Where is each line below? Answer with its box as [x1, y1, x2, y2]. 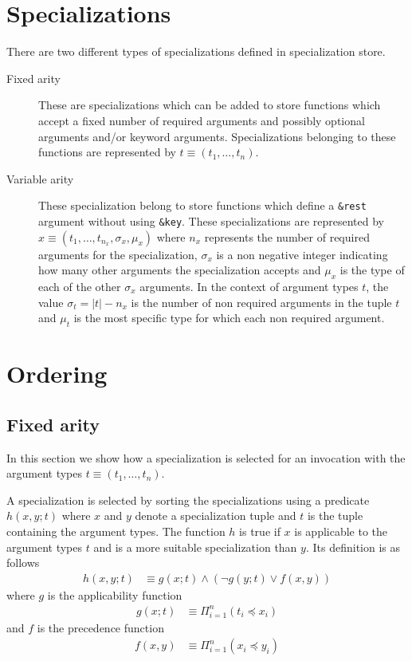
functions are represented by [38, 144, 176, 160]
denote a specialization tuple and [135, 507, 296, 524]
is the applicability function [47, 586, 182, 603]
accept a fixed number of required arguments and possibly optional [38, 112, 365, 128]
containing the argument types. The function [6, 522, 226, 539]
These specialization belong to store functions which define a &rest [38, 197, 367, 214]
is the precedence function [37, 619, 164, 635]
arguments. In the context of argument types [139, 277, 359, 294]
